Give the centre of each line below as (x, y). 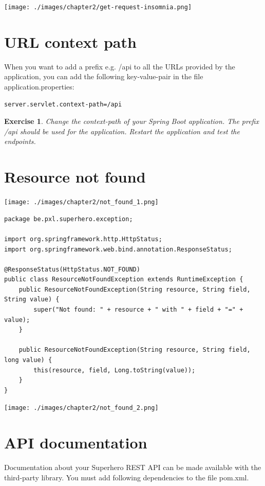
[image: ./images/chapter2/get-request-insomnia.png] (98, 7)
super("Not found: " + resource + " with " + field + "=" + (138, 310)
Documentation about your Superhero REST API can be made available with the (133, 467)
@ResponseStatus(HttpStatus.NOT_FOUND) (72, 269)
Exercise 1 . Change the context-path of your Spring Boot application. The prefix (131, 121)
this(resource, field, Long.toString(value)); (115, 370)
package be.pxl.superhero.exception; (69, 219)
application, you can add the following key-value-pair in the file (104, 76)
